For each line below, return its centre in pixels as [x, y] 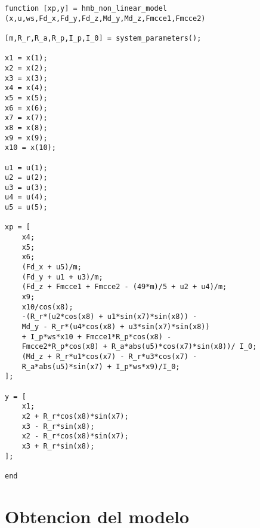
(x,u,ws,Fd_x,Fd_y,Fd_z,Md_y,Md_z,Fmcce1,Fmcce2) [105, 18]
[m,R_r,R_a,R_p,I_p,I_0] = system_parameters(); [103, 38]
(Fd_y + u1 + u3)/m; [62, 277]
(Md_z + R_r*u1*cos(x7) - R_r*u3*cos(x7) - [109, 356]
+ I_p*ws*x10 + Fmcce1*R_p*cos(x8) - [97, 337]
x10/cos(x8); [47, 307]
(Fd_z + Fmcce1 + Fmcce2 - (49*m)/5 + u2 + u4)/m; [124, 287]
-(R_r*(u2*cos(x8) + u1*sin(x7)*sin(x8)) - [109, 317]
